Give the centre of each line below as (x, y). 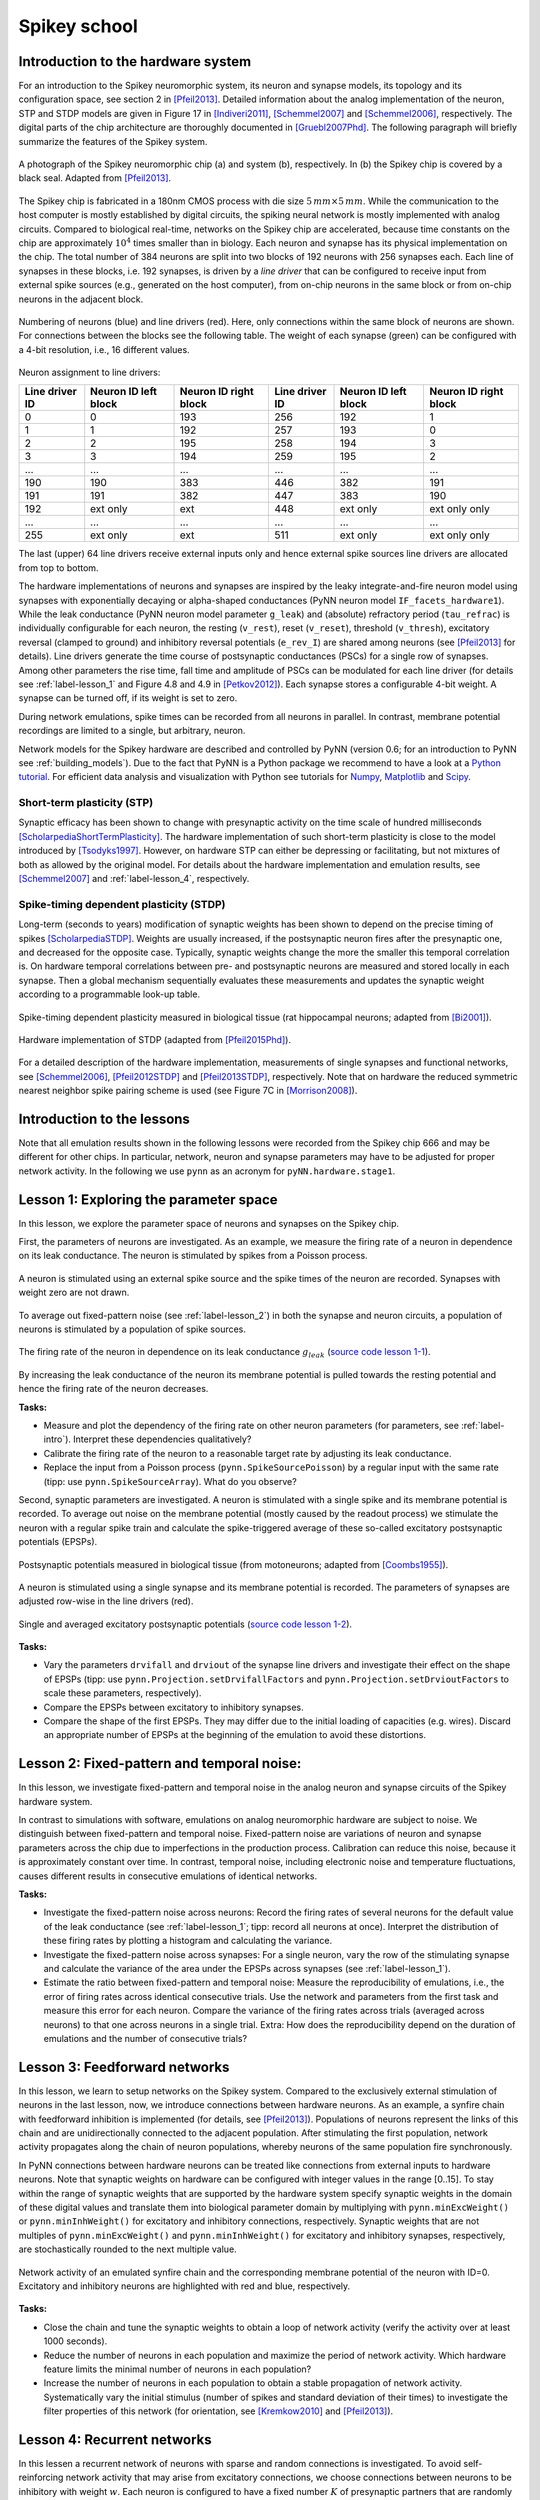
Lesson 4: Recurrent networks (115, 2439)
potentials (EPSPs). (58, 1542)
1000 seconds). (75, 2341)
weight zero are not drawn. (74, 1292)
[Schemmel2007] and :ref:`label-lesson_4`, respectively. (134, 879)
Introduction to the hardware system (135, 61)
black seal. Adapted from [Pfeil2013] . (95, 178)
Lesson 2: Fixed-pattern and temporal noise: (160, 1763)
